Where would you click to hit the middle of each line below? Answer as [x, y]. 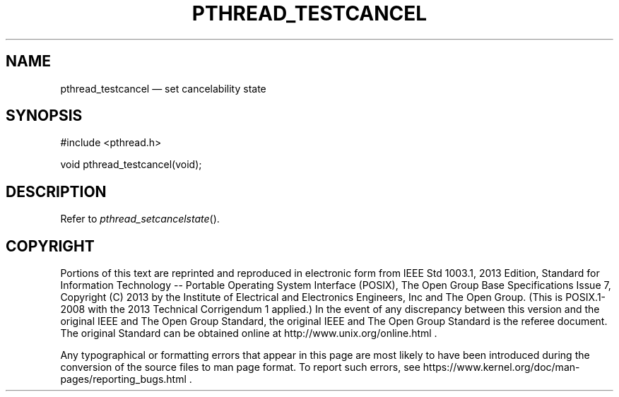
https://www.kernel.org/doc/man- [501, 367]
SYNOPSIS [44, 116]
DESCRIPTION [56, 191]
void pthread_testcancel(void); [131, 165]
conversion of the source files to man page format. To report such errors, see [240, 367]
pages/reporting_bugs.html [123, 379]
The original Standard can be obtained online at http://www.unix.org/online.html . [249, 333]
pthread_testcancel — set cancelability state [163, 88]
